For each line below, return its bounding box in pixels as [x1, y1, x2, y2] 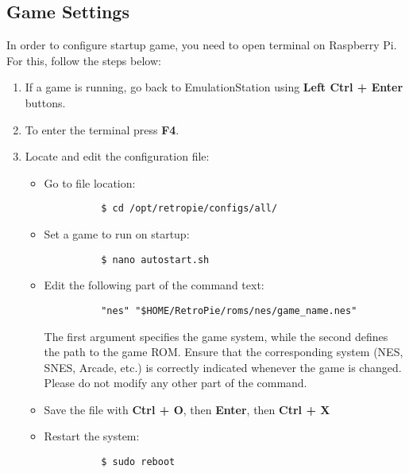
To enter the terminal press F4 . [25, 121, 179, 138]
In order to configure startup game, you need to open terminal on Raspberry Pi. [6, 37, 397, 53]
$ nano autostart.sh [101, 254, 210, 266]
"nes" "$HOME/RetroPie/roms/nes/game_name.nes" [101, 304, 357, 316]
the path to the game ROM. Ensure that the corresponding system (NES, [44, 343, 403, 360]
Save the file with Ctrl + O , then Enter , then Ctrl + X [44, 401, 330, 417]
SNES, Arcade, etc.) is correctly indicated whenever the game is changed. [44, 359, 402, 375]
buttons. [25, 94, 66, 110]
